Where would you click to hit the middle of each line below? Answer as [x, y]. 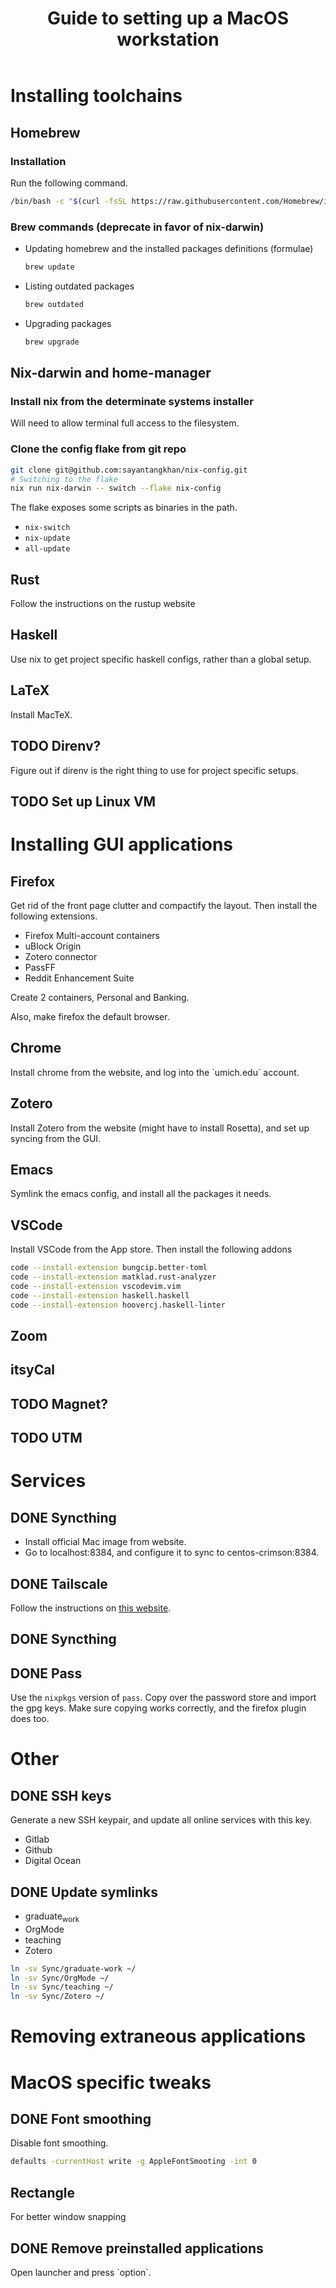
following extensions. [54, 916]
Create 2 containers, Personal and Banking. [100, 997]
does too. [30, 1719]
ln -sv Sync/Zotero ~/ [57, 1997]
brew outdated [54, 304]
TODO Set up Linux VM [83, 801]
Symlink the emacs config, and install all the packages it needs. [141, 1194]
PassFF [40, 967]
